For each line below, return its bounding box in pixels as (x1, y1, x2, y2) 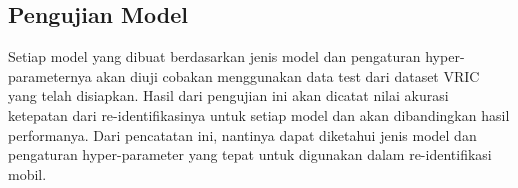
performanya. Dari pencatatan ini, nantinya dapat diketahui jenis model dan (8, 124, 477, 145)
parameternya (8, 65, 92, 86)
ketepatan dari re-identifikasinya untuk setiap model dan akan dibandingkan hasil (8, 104, 510, 125)
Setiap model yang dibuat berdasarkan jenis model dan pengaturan (8, 46, 421, 67)
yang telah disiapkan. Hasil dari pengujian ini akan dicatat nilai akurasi (8, 85, 449, 106)
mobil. (8, 163, 47, 184)
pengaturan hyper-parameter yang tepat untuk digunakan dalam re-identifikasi (8, 144, 492, 165)
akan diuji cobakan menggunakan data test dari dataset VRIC (96, 65, 480, 86)
